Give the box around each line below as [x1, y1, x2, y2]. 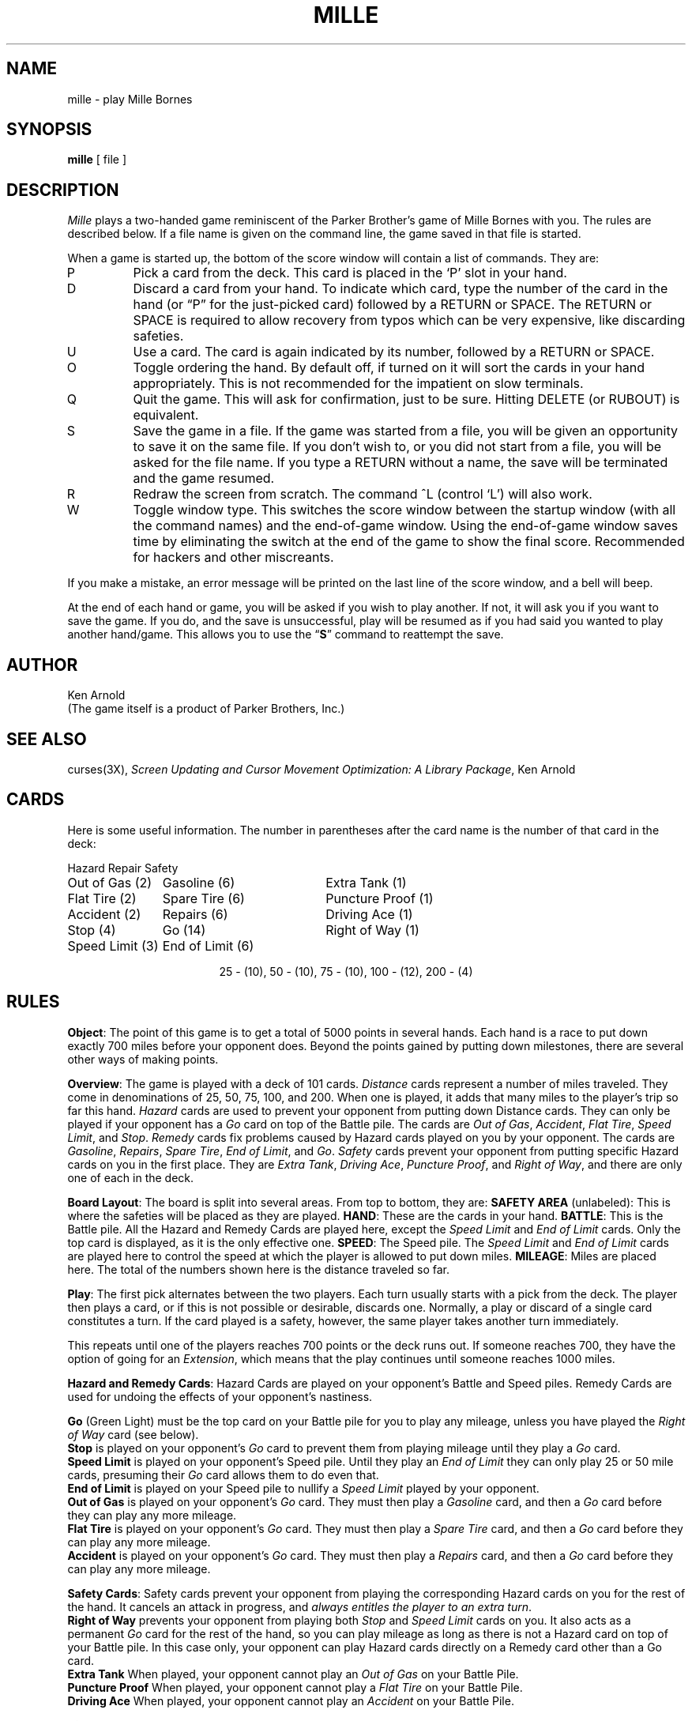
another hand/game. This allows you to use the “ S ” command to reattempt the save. [67, 627, 504, 642]
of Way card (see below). [67, 1427, 199, 1441]
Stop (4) [67, 921, 116, 938]
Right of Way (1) [325, 921, 419, 938]
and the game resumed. [133, 470, 275, 487]
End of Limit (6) [162, 937, 254, 954]
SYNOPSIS [6, 119, 92, 140]
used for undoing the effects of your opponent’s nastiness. [67, 1389, 373, 1403]
